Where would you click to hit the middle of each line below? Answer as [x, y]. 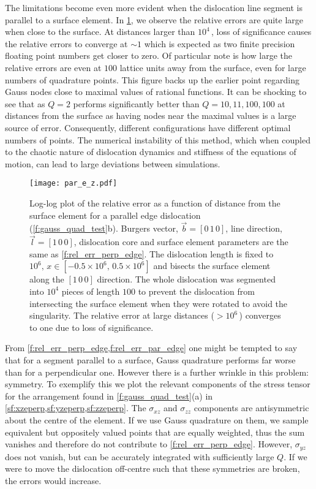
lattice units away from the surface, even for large [213, 67]
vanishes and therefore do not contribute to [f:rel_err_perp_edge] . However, [149, 444]
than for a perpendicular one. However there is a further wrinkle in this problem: [157, 372]
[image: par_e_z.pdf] [73, 184]
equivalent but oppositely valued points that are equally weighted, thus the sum [155, 432]
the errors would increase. [53, 480]
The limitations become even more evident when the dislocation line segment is [154, 7]
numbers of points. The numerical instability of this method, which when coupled [158, 139]
